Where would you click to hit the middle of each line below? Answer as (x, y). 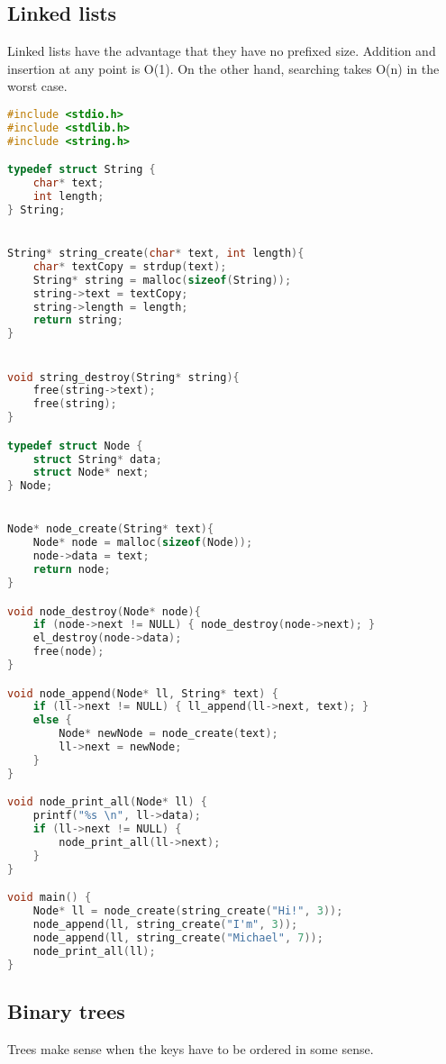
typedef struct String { (82, 170)
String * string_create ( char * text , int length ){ (156, 254)
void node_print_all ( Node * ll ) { (108, 802)
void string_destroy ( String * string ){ (123, 377)
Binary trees (66, 1010)
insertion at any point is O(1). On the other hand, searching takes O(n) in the (223, 68)
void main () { (50, 898)
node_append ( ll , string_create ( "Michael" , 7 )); (178, 937)
